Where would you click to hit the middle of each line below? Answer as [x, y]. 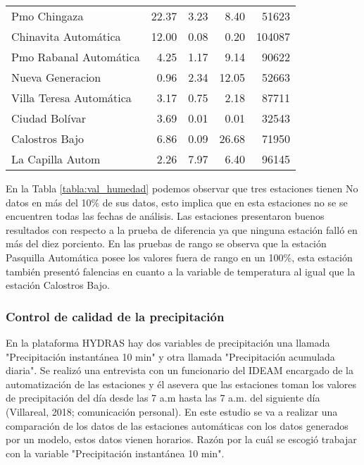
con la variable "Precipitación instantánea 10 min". [115, 453]
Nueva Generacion [56, 77]
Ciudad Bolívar [49, 118]
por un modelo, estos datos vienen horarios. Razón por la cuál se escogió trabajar [181, 439]
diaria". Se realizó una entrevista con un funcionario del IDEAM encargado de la [180, 370]
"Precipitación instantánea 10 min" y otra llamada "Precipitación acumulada [170, 356]
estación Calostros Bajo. [58, 285]
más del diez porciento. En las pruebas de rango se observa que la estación [166, 243]
